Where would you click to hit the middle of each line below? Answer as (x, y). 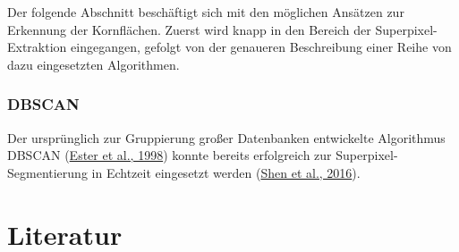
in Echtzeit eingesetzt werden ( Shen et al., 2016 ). (226, 172)
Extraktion (37, 47)
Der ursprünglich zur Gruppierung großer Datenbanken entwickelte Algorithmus (226, 137)
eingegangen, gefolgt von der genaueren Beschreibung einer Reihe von (261, 47)
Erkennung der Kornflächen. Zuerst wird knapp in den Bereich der (189, 29)
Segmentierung (47, 172)
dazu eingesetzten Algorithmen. (93, 64)
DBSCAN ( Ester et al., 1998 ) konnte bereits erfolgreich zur (170, 155)
